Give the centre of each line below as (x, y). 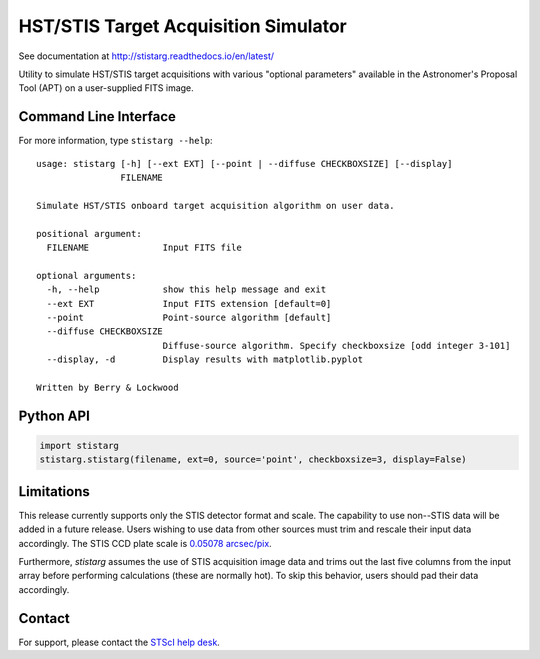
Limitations (54, 491)
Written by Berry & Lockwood (107, 387)
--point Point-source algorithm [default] (189, 317)
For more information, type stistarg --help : (116, 141)
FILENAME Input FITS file (144, 247)
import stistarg (79, 445)
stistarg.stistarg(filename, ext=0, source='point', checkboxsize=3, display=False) (253, 459)
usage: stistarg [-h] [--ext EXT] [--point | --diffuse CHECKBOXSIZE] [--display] (244, 163)
